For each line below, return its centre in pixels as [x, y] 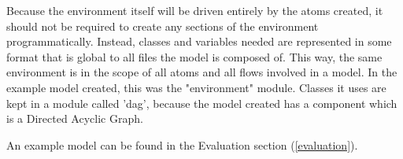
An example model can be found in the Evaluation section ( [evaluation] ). [182, 144]
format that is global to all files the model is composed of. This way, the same [194, 56]
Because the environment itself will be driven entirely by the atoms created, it [195, 10]
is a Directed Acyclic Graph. [75, 118]
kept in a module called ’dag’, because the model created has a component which [202, 103]
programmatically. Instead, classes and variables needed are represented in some [199, 41]
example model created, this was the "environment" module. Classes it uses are [196, 87]
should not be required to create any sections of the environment [163, 26]
